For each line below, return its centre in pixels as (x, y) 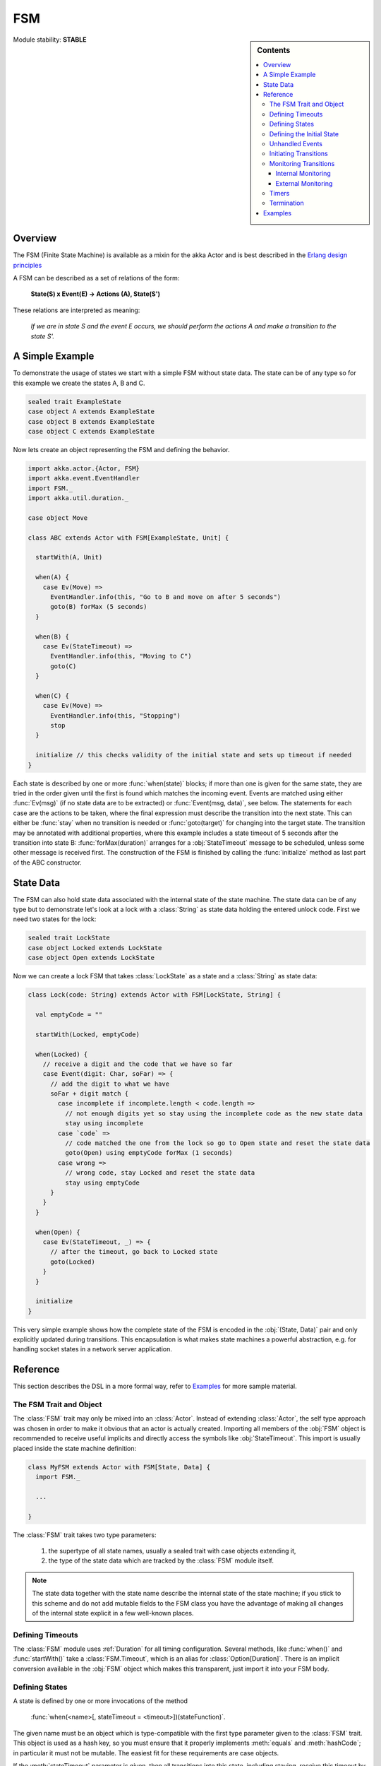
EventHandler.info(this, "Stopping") (116, 716)
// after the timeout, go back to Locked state (134, 1252)
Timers (279, 193)
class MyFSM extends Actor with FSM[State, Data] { (119, 1467)
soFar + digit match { (90, 1094)
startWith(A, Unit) (69, 557)
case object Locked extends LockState (95, 948)
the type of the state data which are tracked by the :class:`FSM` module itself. (161, 1560)
